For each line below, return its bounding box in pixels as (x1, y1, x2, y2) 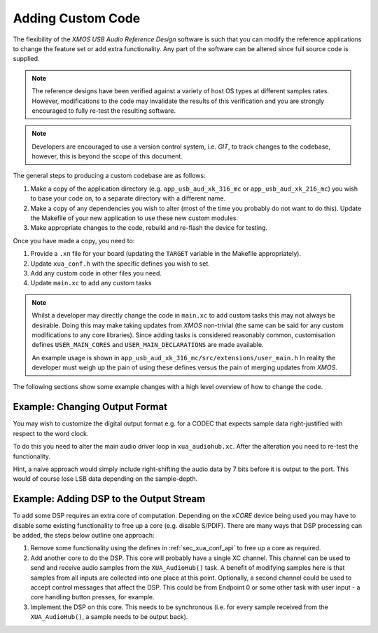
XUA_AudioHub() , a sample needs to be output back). (30, 613, 188, 621)
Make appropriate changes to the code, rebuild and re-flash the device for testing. (30, 224, 268, 232)
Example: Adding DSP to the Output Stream (13, 493, 206, 505)
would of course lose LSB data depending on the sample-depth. (13, 475, 198, 483)
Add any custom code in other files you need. (30, 268, 162, 277)
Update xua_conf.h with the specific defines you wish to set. (30, 259, 210, 268)
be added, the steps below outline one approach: (13, 531, 155, 540)
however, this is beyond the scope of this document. (31, 152, 183, 161)
